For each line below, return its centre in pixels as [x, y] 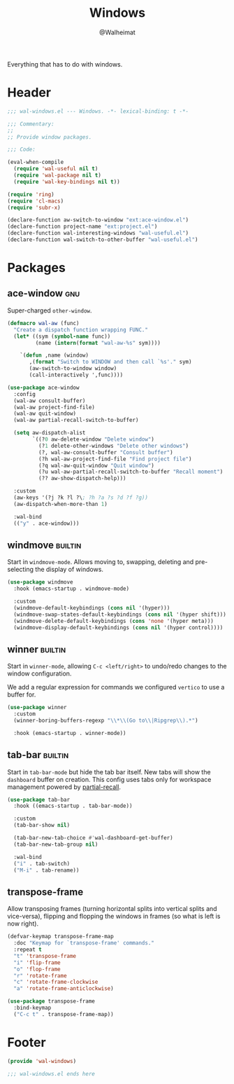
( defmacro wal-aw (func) [43, 323]
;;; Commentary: [31, 124]
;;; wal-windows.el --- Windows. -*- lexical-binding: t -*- [98, 111]
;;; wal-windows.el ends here [51, 1073]
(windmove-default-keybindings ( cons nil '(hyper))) [92, 608]
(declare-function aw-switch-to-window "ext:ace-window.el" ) [98, 220]
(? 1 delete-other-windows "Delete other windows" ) [114, 446]
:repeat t [28, 949]
